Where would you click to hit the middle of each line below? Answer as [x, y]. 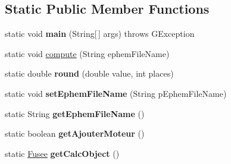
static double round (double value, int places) [89, 73]
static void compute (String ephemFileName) [87, 53]
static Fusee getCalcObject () [62, 153]
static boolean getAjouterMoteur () [75, 133]
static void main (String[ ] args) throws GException [100, 34]
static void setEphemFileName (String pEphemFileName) [116, 93]
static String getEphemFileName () [75, 113]
